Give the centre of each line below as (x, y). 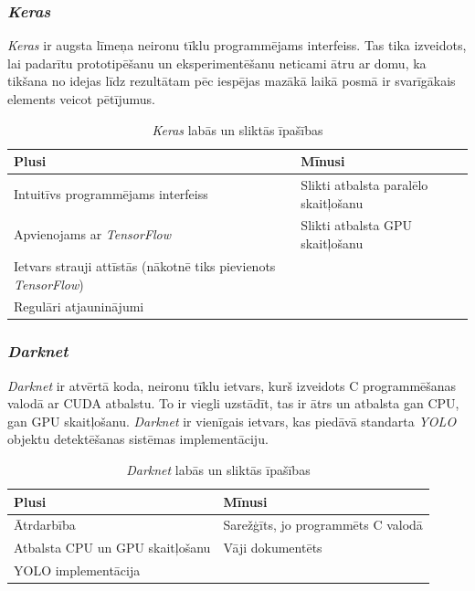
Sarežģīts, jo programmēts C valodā (323, 525)
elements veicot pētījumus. (81, 99)
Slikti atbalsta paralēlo (364, 185)
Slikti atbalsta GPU (357, 225)
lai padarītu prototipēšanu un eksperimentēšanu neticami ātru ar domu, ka (217, 63)
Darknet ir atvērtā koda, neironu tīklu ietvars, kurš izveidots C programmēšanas (232, 385)
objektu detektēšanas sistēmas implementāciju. (138, 439)
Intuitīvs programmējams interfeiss (111, 193)
